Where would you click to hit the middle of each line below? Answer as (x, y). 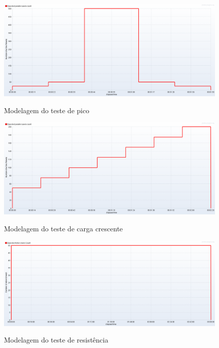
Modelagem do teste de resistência (56, 340)
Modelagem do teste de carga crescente (63, 228)
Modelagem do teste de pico (47, 110)
